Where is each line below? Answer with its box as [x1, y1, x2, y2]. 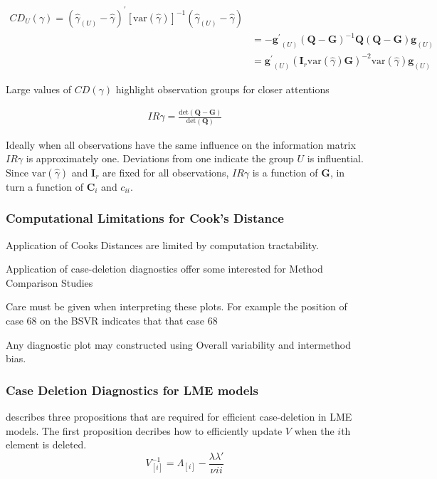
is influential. [307, 151, 364, 166]
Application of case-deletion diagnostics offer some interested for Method [6, 261, 323, 276]
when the [294, 423, 335, 438]
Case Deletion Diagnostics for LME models [6, 381, 258, 399]
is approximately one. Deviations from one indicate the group [26, 151, 294, 166]
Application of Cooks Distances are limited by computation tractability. [6, 237, 319, 252]
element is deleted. [6, 437, 87, 452]
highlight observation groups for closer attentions [115, 82, 330, 97]
